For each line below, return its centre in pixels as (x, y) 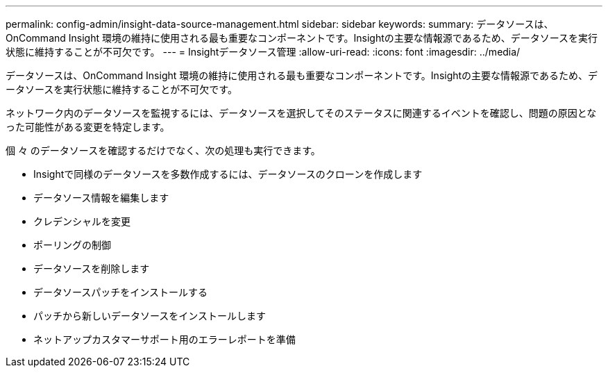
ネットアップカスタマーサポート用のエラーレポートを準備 (164, 339)
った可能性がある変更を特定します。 (88, 127)
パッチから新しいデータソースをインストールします (150, 316)
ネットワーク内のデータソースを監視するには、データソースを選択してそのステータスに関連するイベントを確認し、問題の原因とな (301, 113)
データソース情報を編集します (101, 198)
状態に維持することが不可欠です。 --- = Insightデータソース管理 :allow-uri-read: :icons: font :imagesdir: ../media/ (263, 52)
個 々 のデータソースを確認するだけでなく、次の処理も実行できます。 (163, 150)
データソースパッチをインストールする (121, 292)
